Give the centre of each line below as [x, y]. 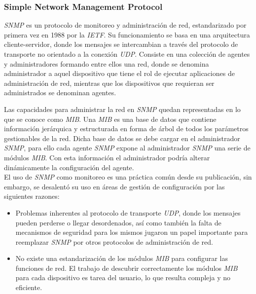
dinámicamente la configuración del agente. [69, 167]
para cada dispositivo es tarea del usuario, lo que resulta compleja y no [123, 277]
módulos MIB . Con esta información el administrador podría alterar [107, 157]
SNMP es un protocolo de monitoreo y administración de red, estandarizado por [125, 25]
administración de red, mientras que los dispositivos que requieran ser [109, 83]
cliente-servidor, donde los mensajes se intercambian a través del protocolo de [121, 44]
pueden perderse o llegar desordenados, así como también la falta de [118, 222]
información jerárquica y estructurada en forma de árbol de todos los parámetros [126, 129]
